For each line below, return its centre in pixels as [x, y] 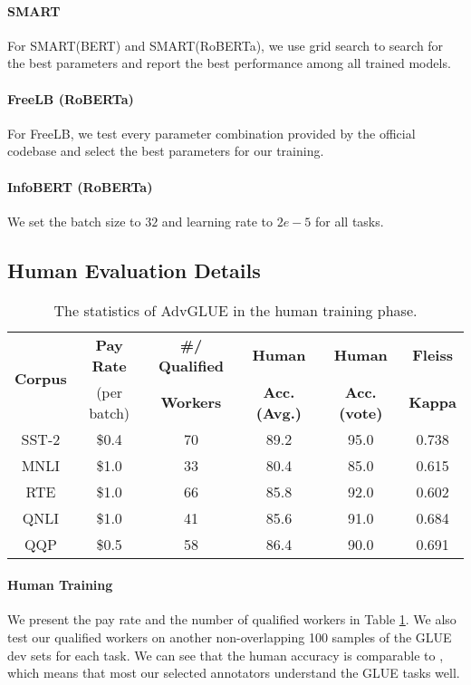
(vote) [361, 412]
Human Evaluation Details [134, 270]
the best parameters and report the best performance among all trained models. [229, 63]
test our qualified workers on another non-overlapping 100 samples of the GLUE [230, 637]
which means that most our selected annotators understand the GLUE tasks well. [234, 673]
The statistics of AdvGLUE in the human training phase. [235, 310]
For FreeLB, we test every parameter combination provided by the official [211, 133]
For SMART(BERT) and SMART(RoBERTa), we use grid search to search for [226, 45]
